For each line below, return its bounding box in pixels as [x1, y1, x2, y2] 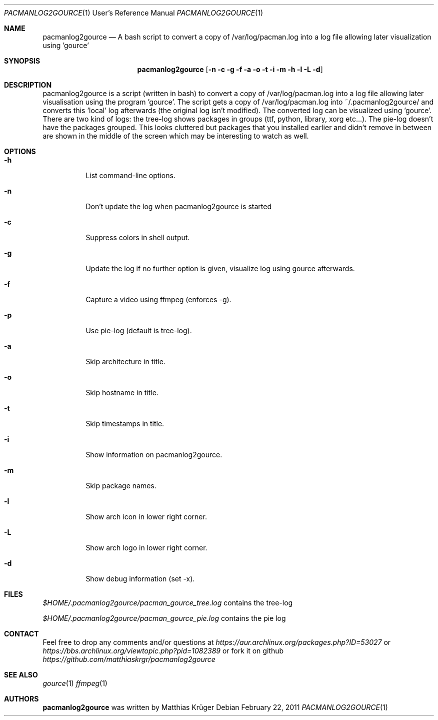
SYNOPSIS [4, 57, 40, 65]
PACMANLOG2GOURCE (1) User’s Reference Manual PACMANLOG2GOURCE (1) [4, 9, 263, 17]
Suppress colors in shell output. [85, 233, 190, 242]
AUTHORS [4, 694, 39, 703]
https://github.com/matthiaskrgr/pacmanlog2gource [42, 655, 215, 663]
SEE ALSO [4, 670, 38, 679]
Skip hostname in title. [85, 388, 158, 397]
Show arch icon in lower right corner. [85, 512, 207, 521]
